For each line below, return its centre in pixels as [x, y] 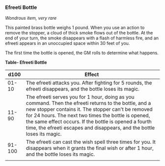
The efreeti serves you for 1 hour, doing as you [80, 97]
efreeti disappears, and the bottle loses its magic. [83, 89]
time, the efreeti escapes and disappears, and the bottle [91, 128]
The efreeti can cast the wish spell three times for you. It [91, 142]
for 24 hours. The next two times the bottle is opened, [88, 116]
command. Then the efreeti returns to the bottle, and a [89, 103]
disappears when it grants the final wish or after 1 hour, [90, 148]
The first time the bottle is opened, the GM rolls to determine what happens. [82, 53]
